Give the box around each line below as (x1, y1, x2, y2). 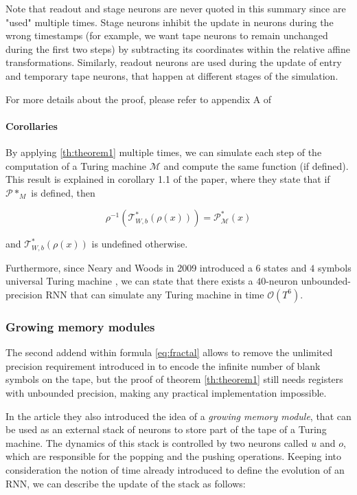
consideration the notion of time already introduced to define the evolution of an (5, 462, 345, 476)
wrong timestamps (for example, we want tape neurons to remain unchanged (5, 28, 328, 43)
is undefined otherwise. (91, 236, 188, 251)
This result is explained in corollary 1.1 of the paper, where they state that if (5, 172, 330, 186)
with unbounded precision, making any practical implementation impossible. (5, 385, 327, 399)
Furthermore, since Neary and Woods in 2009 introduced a (5, 260, 253, 274)
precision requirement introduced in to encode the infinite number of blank (5, 358, 321, 373)
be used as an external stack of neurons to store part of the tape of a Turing (5, 422, 327, 437)
